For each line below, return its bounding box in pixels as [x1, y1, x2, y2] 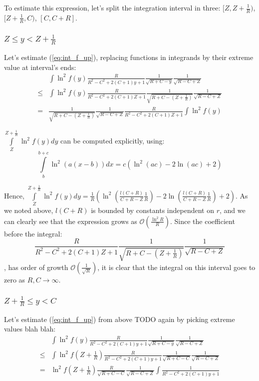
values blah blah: [4, 323, 56, 334]
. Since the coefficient [170, 215, 235, 226]
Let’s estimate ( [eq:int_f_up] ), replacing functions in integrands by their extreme [4, 52, 254, 62]
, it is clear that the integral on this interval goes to [97, 261, 256, 272]
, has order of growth [4, 261, 68, 272]
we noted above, [4, 205, 53, 215]
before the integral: [4, 228, 62, 238]
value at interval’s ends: [4, 61, 76, 72]
